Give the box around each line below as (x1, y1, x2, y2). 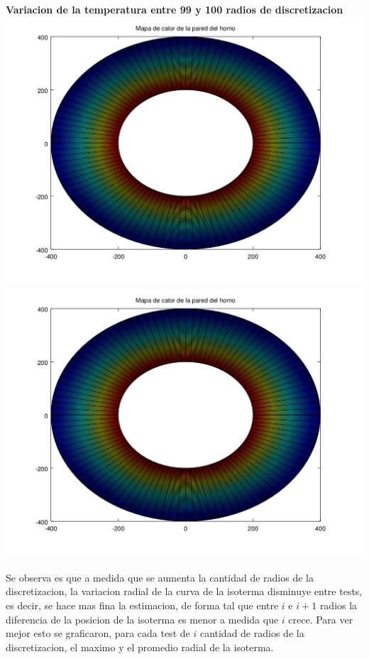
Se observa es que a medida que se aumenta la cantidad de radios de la (6, 570, 314, 584)
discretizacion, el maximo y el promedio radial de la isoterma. (6, 639, 274, 654)
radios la (319, 597, 358, 612)
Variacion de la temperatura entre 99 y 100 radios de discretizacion (6, 2, 343, 16)
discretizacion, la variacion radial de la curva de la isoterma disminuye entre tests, (6, 584, 363, 599)
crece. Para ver (288, 611, 353, 626)
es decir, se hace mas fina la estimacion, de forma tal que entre (6, 597, 279, 612)
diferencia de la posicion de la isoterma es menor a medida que (6, 611, 279, 626)
